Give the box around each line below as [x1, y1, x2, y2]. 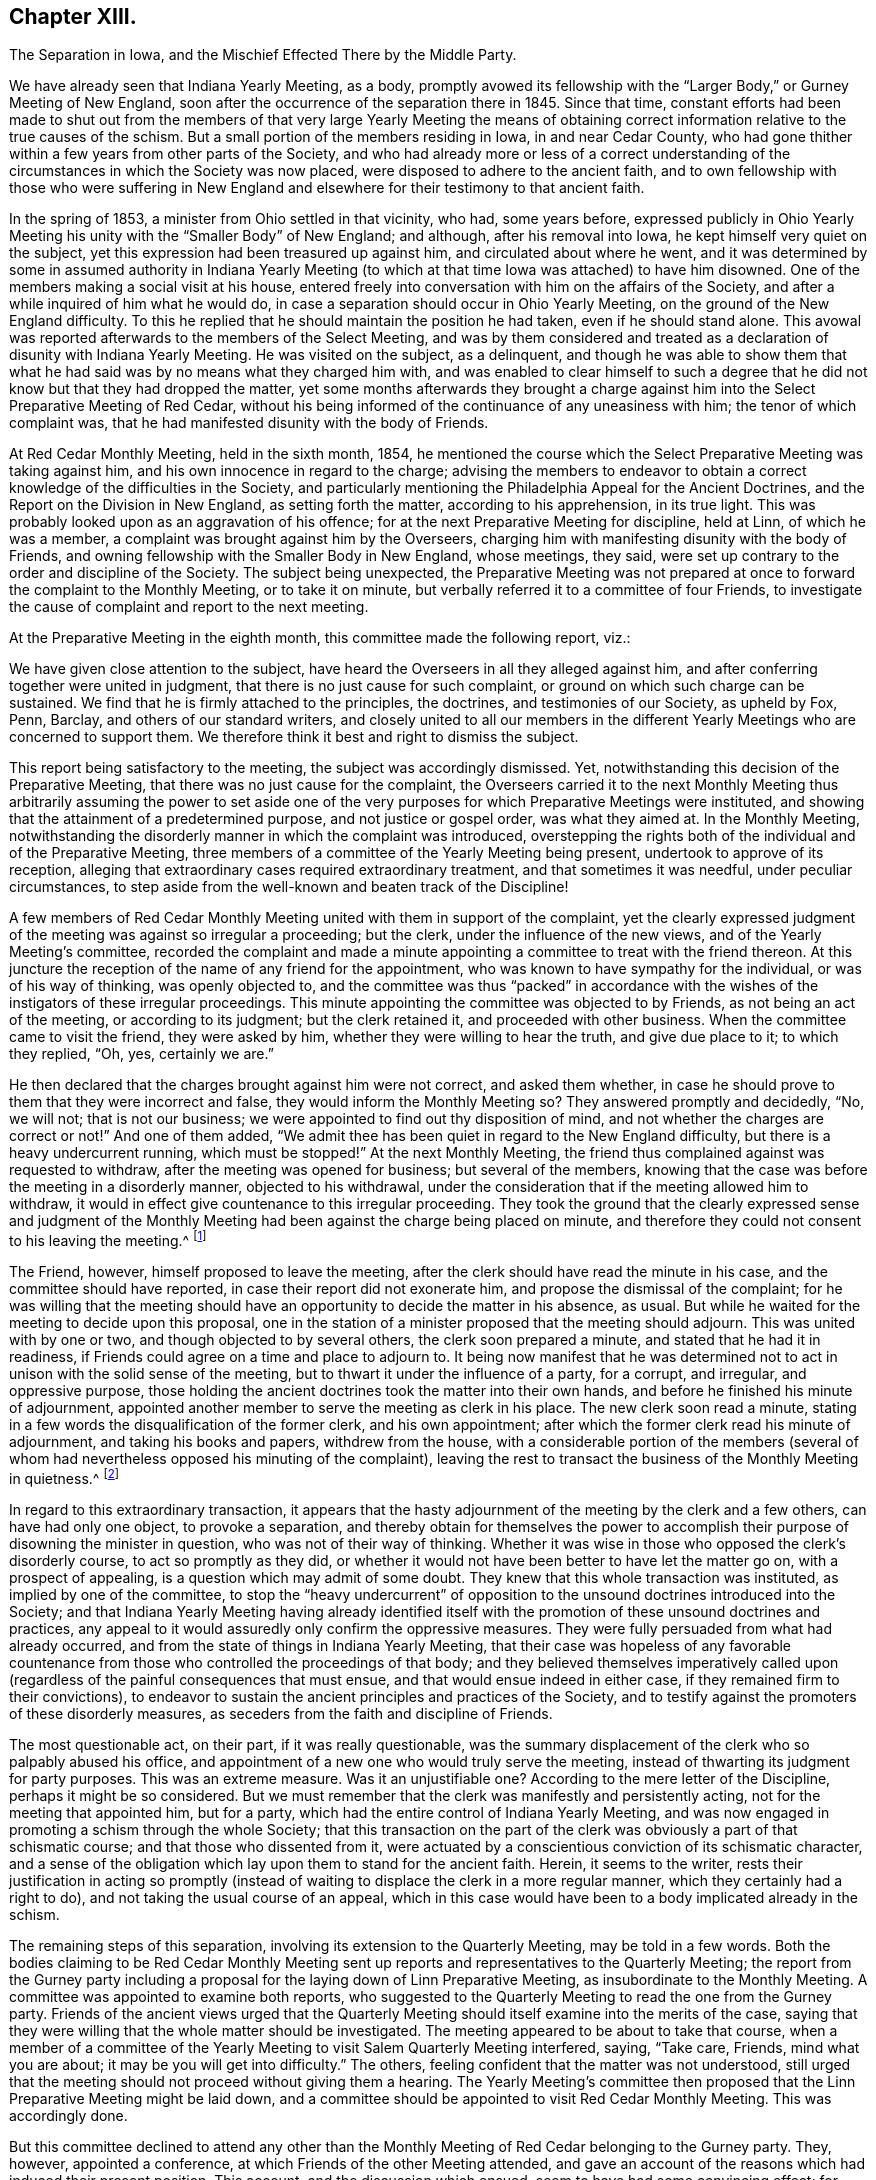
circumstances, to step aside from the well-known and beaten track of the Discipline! [9, 878, 569, 896]
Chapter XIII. [9, 4, 137, 29]
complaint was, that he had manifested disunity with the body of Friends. [9, 414, 489, 432]
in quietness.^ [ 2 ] [9, 1467, 120, 1487]
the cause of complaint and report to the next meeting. [9, 598, 369, 616]
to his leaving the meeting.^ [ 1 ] [9, 1229, 207, 1250]
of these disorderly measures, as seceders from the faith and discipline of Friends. [9, 1704, 553, 1722]
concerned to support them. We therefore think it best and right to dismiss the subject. [9, 728, 579, 746]
